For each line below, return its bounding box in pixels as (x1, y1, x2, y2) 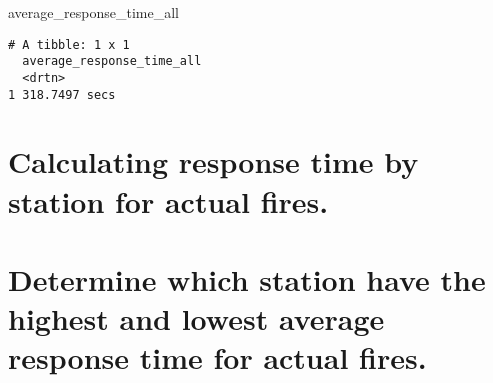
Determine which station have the (8, 258, 486, 299)
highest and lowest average (8, 298, 385, 339)
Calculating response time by (8, 141, 419, 182)
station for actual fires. (8, 180, 329, 221)
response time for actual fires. (8, 337, 427, 378)
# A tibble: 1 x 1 (8, 37, 130, 52)
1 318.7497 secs (8, 87, 116, 102)
